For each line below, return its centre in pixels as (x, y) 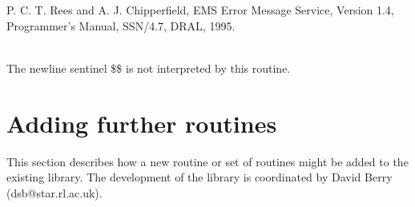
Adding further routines (142, 123)
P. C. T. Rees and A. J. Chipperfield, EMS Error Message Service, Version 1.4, (200, 10)
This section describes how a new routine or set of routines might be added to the (207, 161)
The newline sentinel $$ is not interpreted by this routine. (149, 68)
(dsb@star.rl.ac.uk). (54, 192)
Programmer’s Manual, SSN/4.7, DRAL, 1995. (121, 25)
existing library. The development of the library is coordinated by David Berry (199, 177)
